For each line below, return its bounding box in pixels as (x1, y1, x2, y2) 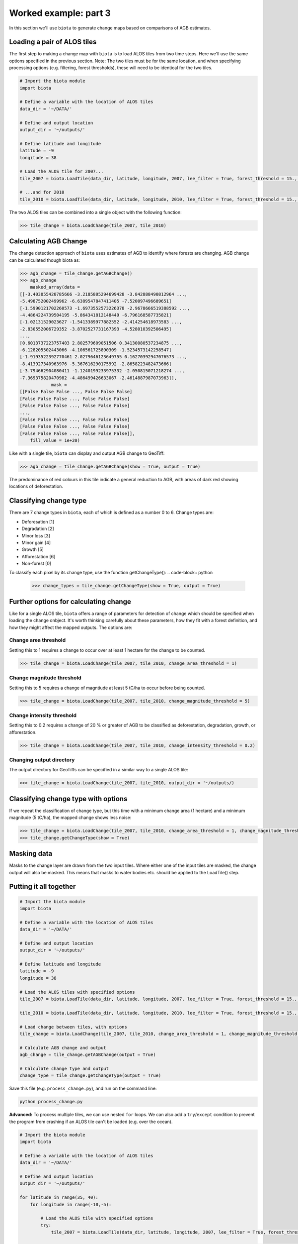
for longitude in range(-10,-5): (30, 1202, 112, 1207)
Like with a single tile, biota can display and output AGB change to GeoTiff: (9, 450, 165, 456)
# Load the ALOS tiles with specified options (19, 989, 135, 995)
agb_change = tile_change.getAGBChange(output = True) (19, 1052, 156, 1057)
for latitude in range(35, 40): (19, 1195, 99, 1200)
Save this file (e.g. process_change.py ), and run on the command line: (9, 1085, 157, 1092)
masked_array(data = (30, 284, 80, 290)
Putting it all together (9, 882, 76, 891)
